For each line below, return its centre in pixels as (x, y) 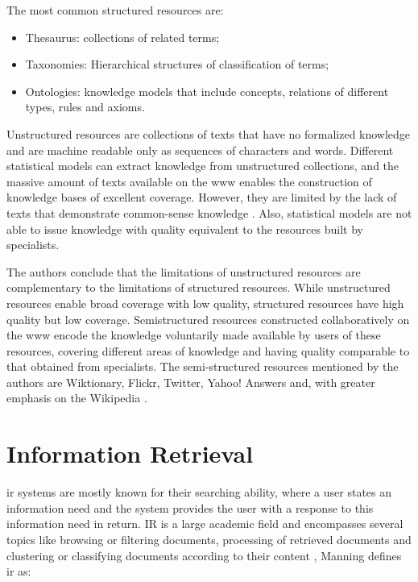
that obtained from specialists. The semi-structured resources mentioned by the (203, 366)
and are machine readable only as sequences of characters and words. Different (200, 150)
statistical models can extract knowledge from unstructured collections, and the (203, 166)
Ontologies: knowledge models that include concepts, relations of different (207, 91)
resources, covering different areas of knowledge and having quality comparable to (208, 350)
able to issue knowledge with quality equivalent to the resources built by (185, 229)
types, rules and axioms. (85, 107)
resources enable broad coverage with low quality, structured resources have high (205, 303)
